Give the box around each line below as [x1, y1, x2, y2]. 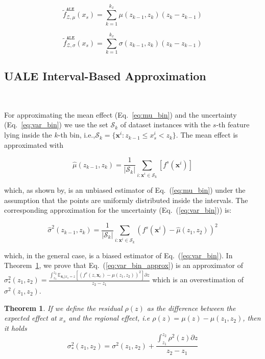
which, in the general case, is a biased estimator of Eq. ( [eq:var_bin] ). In [4, 250, 233, 260]
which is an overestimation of [152, 274, 244, 285]
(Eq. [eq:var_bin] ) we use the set [4, 119, 108, 130]
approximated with [4, 139, 63, 150]
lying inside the [4, 129, 52, 140]
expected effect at [4, 312, 57, 323]
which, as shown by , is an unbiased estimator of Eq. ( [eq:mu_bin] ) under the [4, 184, 246, 195]
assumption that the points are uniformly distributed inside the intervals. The [4, 194, 248, 205]
